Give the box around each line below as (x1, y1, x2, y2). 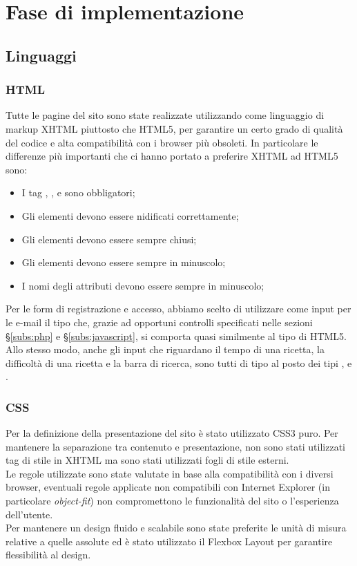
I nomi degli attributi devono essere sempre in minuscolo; (21, 278, 264, 292)
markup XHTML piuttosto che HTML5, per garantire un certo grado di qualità (6, 121, 343, 135)
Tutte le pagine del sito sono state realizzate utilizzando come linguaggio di (6, 108, 325, 122)
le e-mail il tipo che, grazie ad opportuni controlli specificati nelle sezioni (6, 314, 313, 329)
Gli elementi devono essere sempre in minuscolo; (21, 255, 226, 270)
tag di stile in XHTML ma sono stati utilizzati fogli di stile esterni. (6, 453, 289, 467)
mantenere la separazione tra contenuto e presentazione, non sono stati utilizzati (6, 439, 345, 453)
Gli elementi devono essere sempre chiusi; (21, 232, 197, 246)
